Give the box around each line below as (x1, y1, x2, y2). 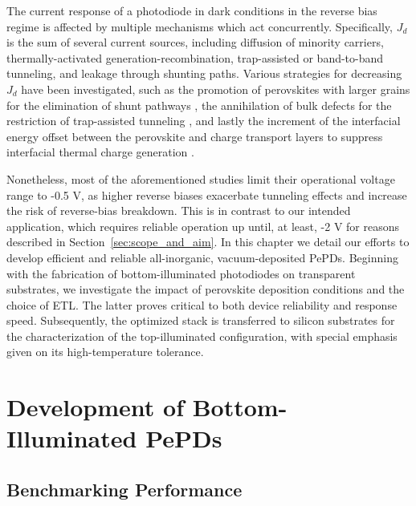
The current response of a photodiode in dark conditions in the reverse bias (6, 2, 377, 18)
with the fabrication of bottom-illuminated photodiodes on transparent (6, 265, 356, 281)
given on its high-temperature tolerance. (6, 343, 204, 360)
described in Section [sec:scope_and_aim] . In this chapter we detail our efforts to (6, 233, 410, 250)
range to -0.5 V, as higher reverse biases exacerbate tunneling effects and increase (6, 186, 407, 203)
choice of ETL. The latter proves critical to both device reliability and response (6, 296, 398, 313)
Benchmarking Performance (6, 477, 243, 502)
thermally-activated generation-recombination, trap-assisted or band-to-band (6, 49, 384, 66)
